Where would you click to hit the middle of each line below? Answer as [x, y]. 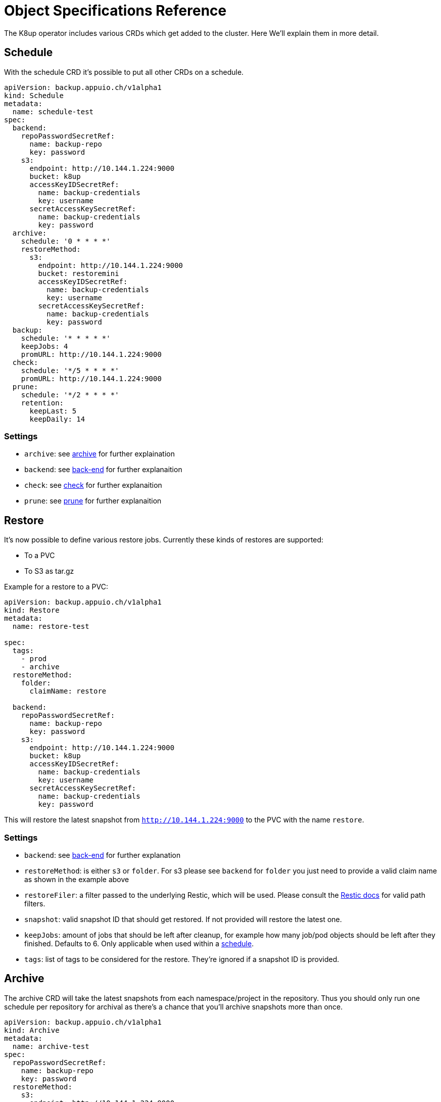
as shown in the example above [77, 879]
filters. [35, 903]
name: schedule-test [53, 111]
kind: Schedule [34, 95]
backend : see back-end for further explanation [103, 855]
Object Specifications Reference [115, 11]
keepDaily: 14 [57, 419]
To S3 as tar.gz [49, 571]
